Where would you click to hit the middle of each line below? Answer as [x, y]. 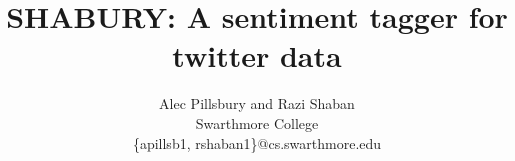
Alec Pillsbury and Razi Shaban [257, 103]
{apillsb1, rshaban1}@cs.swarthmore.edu [257, 142]
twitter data [257, 55]
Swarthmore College [257, 122]
